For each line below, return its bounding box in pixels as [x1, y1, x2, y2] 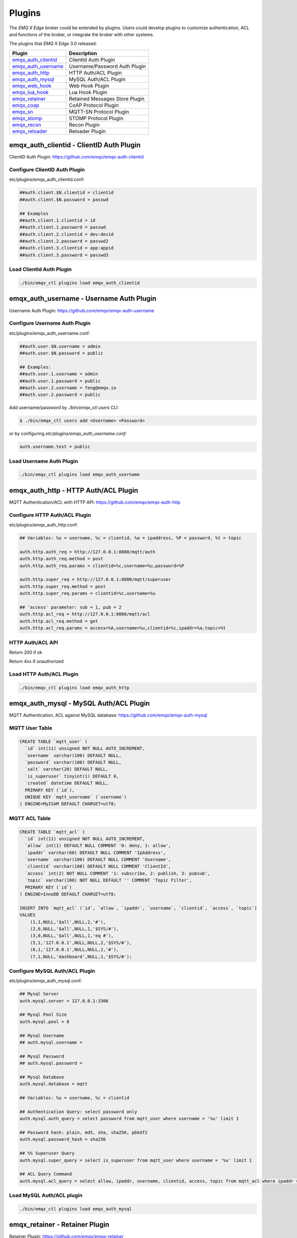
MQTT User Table [9, 724, 52, 731]
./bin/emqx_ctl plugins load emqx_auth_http [19, 685, 130, 690]
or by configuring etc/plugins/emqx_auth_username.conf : [9, 431, 127, 437]
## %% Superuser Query [19, 1150, 75, 1156]
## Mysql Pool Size [19, 1012, 67, 1018]
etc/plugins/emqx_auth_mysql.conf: [9, 978, 82, 984]
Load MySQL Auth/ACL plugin [9, 1192, 83, 1199]
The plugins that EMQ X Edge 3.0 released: [9, 41, 97, 47]
